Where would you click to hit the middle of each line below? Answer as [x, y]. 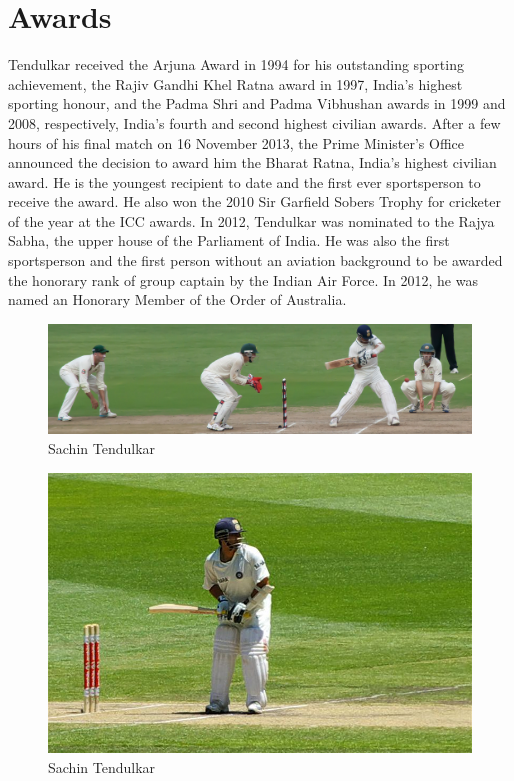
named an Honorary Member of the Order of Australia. [177, 299]
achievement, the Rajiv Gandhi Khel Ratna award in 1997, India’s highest [235, 83]
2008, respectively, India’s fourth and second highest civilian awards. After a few [254, 122]
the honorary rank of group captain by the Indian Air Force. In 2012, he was [243, 279]
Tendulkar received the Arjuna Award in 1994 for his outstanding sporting [236, 64]
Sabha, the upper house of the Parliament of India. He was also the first [229, 240]
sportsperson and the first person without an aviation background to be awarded [255, 260]
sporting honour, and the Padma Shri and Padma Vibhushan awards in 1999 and [257, 103]
